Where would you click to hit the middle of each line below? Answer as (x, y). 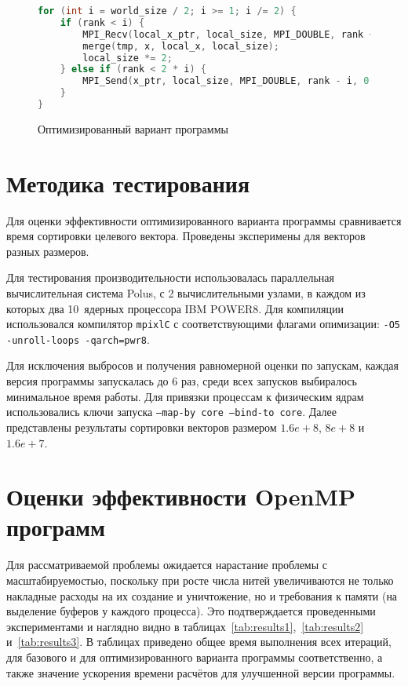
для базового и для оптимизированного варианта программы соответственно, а (195, 657)
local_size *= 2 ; (127, 58)
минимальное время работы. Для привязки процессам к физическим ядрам (185, 396)
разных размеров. (48, 251)
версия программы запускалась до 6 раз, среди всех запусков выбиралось (182, 381)
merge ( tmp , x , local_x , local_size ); (181, 46)
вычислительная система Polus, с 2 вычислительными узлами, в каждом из (186, 292)
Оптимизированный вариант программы (133, 128)
